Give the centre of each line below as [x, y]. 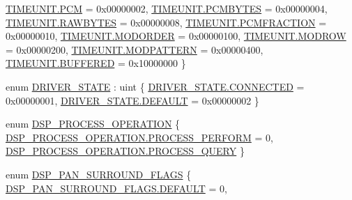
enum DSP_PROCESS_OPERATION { [93, 124]
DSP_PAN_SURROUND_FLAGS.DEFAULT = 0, [116, 188]
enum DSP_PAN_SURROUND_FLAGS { [99, 174]
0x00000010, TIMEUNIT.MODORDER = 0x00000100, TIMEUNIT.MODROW [176, 36]
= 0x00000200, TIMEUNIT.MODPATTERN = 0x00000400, [135, 49]
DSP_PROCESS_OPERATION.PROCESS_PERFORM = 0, [139, 137]
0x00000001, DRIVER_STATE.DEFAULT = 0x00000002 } [132, 100]
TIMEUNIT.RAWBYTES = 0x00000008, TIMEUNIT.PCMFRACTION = [166, 22]
